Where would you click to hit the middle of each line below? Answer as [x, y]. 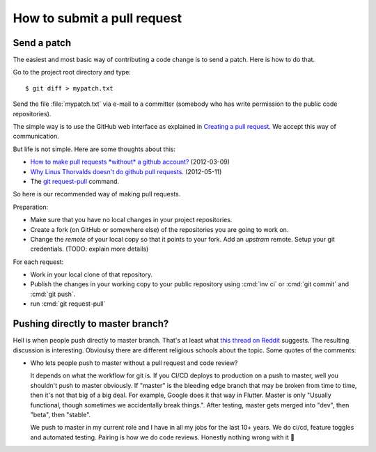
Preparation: [31, 207]
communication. [36, 137]
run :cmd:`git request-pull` [68, 304]
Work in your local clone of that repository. [92, 274]
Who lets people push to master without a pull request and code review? [134, 363]
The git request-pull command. [75, 181]
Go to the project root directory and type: [72, 72]
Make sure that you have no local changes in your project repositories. [131, 220]
